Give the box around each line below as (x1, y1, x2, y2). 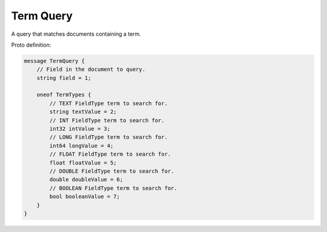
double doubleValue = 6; (49, 176, 124, 183)
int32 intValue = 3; (49, 125, 111, 133)
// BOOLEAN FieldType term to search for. (49, 185, 178, 191)
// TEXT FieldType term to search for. (49, 100, 168, 107)
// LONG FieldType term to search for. (49, 134, 168, 141)
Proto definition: (11, 41, 51, 48)
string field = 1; (36, 75, 91, 81)
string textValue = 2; (49, 108, 117, 115)
